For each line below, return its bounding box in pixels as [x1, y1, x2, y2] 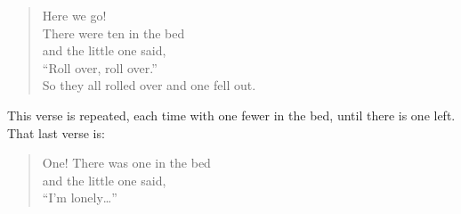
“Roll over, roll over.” [42, 58, 158, 77]
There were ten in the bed [42, 23, 185, 42]
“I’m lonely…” [42, 188, 117, 207]
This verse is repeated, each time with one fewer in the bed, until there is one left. [7, 105, 456, 124]
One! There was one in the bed [42, 153, 211, 172]
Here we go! [42, 6, 107, 24]
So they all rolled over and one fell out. [42, 76, 256, 95]
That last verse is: [7, 123, 105, 142]
